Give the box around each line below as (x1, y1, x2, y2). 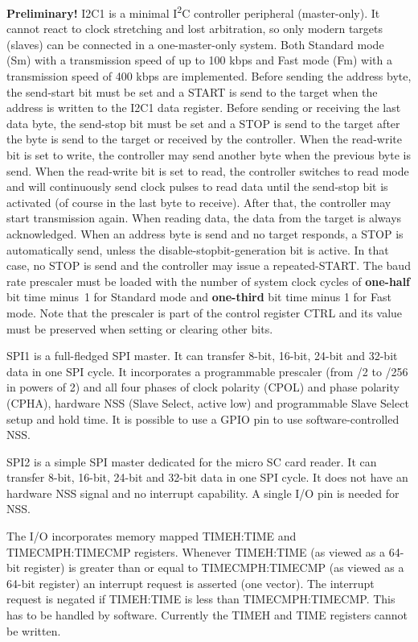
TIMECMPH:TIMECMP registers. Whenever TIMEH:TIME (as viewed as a (6, 543, 385, 560)
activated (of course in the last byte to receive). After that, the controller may (6, 193, 391, 210)
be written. (6, 622, 61, 639)
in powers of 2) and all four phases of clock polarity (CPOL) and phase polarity (6, 379, 400, 396)
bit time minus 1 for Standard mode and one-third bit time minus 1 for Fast (6, 288, 391, 305)
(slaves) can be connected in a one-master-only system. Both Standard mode (6, 35, 384, 52)
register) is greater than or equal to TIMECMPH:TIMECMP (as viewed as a (23, 559, 404, 576)
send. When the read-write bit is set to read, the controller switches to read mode (6, 162, 409, 179)
